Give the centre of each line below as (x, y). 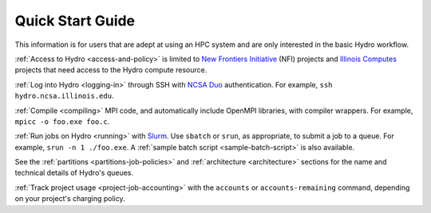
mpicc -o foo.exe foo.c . (62, 121)
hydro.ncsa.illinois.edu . (64, 96)
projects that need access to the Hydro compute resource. (111, 70)
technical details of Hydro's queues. (74, 173)
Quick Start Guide (75, 21)
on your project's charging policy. (70, 199)
